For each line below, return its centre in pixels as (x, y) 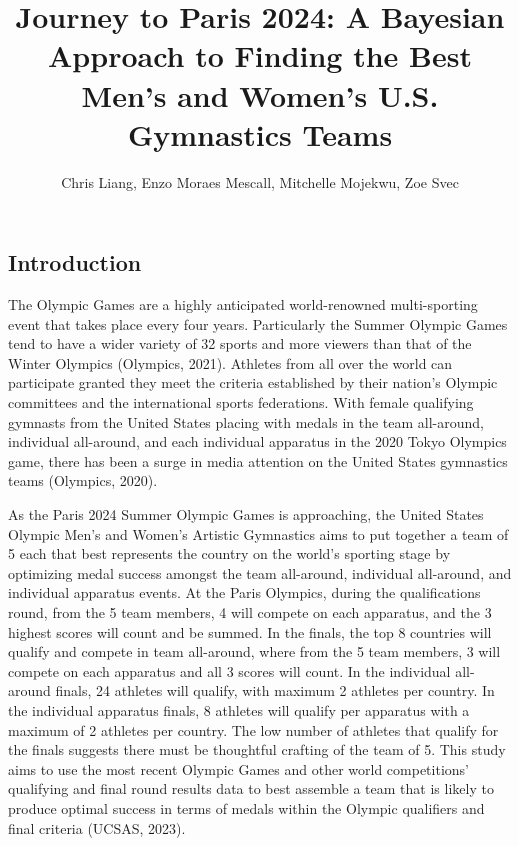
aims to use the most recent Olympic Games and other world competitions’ (238, 768)
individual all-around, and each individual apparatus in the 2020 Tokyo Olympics (257, 441)
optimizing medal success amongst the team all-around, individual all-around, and (260, 572)
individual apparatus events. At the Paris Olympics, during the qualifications (244, 592)
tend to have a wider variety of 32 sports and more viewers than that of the (240, 343)
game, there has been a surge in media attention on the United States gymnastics (258, 460)
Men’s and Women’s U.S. (260, 94)
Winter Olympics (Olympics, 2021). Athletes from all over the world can (230, 362)
